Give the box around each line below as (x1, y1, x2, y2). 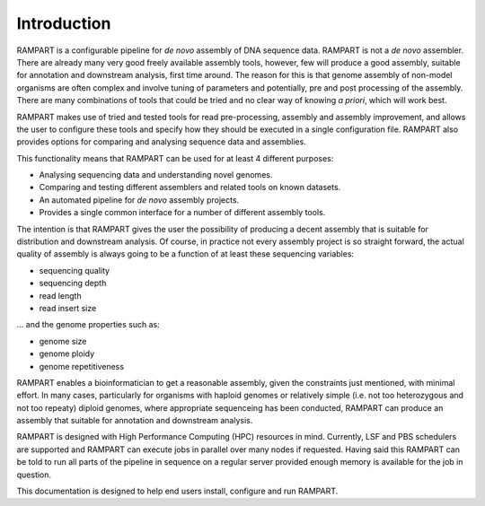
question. (16, 469, 52, 480)
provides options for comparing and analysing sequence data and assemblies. (16, 136, 307, 147)
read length (39, 290, 82, 301)
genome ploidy (39, 348, 95, 359)
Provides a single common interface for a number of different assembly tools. (39, 207, 326, 218)
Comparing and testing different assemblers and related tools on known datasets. (39, 182, 341, 193)
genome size (39, 336, 87, 346)
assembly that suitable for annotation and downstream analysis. (16, 415, 253, 426)
